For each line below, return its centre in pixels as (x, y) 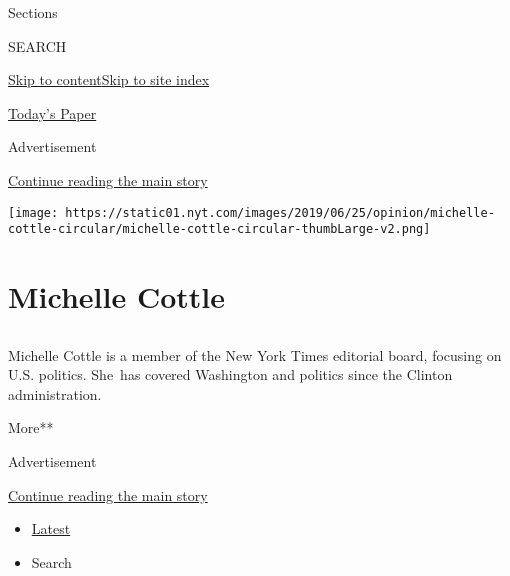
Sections (33, 12)
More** (31, 427)
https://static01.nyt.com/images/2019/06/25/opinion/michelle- (280, 212)
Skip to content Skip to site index (109, 79)
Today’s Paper (52, 112)
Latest (51, 528)
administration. (55, 393)
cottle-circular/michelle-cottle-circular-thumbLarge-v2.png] (219, 229)
